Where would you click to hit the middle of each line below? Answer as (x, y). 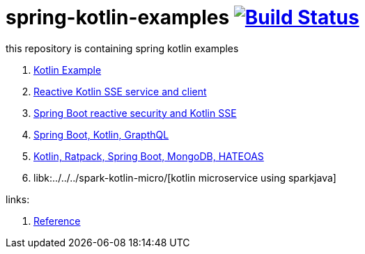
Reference (57, 221)
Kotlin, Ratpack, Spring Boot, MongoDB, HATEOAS (149, 156)
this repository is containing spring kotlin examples (122, 48)
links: (18, 199)
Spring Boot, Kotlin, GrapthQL (101, 134)
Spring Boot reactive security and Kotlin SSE (135, 113)
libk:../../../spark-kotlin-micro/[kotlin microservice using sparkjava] (185, 177)
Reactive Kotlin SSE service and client (120, 91)
